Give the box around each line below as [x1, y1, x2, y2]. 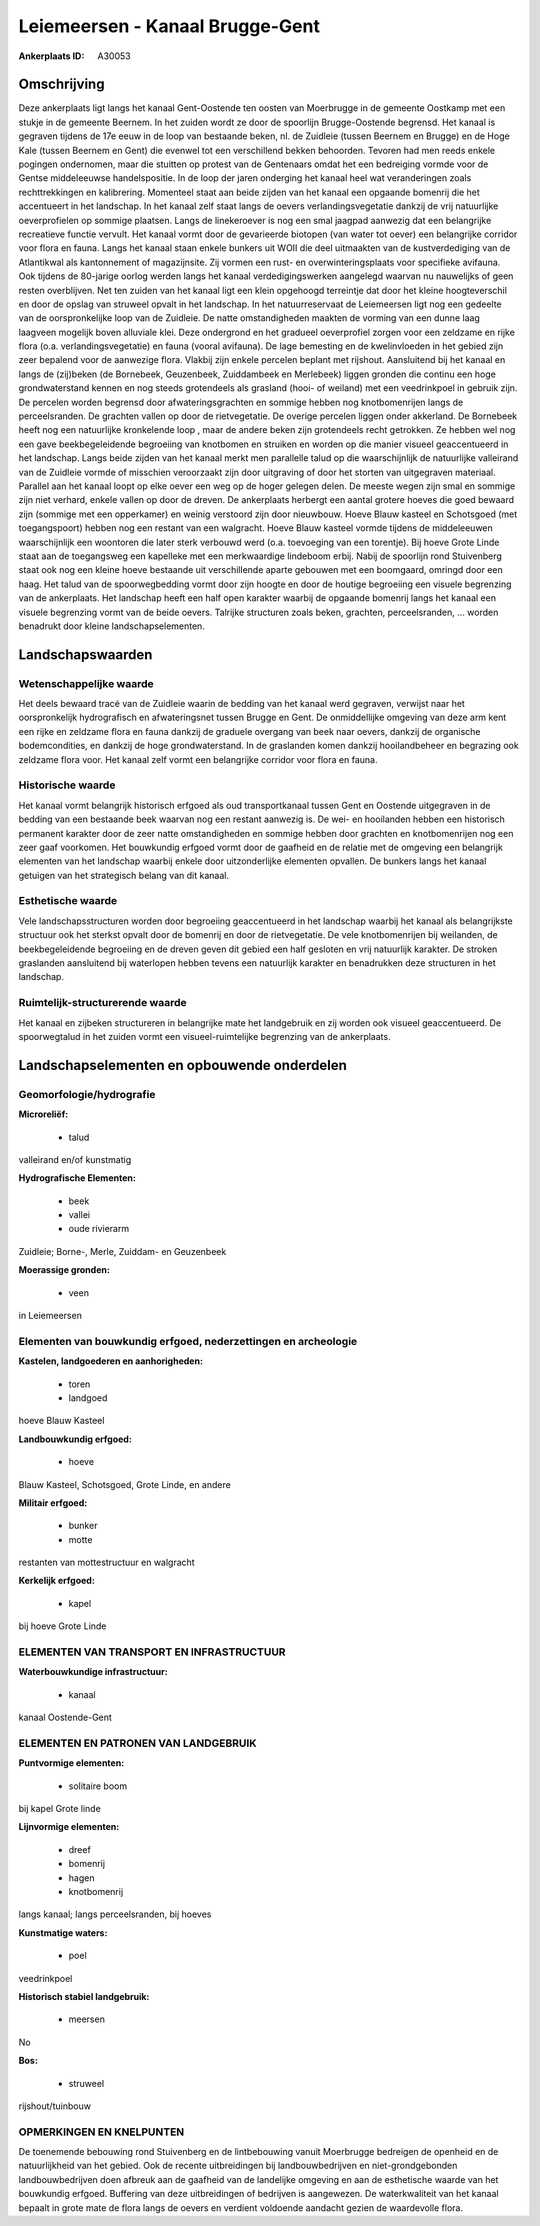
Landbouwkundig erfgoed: [18, 1433, 132, 1445]
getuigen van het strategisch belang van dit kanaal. [18, 869, 230, 881]
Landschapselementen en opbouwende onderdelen [18, 1056, 347, 1074]
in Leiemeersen [18, 1310, 82, 1322]
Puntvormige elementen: [18, 1757, 125, 1769]
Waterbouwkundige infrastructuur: [18, 1666, 169, 1678]
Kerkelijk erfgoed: [18, 1575, 95, 1587]
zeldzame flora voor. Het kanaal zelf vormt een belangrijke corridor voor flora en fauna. [18, 753, 378, 765]
